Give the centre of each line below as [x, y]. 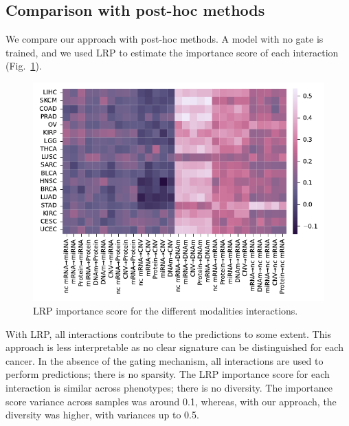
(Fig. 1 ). [24, 66]
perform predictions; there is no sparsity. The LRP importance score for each [168, 374]
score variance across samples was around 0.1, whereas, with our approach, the [171, 401]
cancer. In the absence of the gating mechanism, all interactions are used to [165, 360]
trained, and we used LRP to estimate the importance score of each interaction [172, 52]
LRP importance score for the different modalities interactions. [166, 310]
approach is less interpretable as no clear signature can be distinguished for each [174, 347]
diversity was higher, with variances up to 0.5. [102, 415]
